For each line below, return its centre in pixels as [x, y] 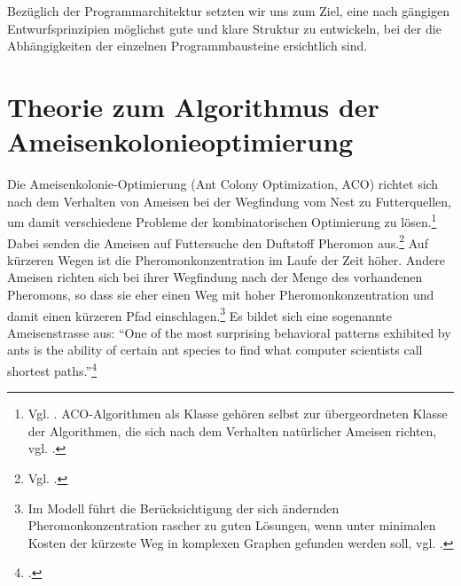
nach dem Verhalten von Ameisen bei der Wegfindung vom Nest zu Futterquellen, [229, 201]
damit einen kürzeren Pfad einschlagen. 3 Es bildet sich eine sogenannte [200, 314]
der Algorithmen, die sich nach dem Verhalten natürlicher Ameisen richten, [232, 430]
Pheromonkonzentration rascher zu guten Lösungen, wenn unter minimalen [232, 525]
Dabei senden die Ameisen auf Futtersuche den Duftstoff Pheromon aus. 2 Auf [218, 241]
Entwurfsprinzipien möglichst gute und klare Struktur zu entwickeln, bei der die [224, 28]
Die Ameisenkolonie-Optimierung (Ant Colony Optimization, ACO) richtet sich [223, 184]
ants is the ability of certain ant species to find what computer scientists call [215, 350]
